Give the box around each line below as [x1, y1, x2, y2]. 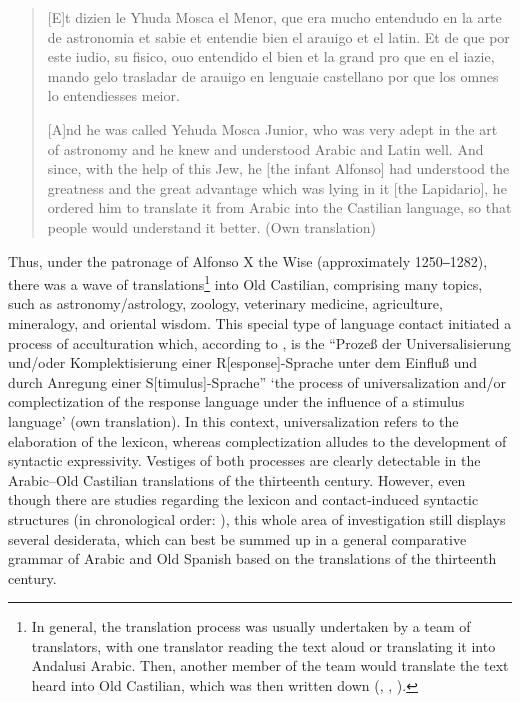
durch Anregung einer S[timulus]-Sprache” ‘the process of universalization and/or [8, 371, 507, 392]
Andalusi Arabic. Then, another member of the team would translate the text [31, 655, 509, 676]
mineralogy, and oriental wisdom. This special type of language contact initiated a [8, 312, 512, 333]
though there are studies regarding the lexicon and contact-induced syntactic [8, 489, 479, 510]
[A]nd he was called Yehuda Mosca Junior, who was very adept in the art [47, 118, 498, 139]
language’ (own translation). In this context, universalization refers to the [8, 410, 459, 431]
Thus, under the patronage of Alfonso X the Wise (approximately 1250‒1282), [8, 250, 488, 271]
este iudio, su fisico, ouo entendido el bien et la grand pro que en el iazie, [47, 46, 495, 67]
